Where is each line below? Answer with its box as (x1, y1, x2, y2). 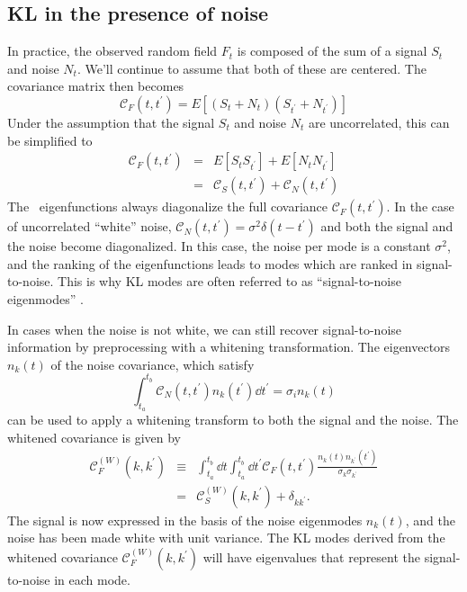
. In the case (386, 197, 454, 216)
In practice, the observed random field (7, 41, 218, 60)
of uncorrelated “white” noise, (7, 217, 172, 236)
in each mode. (54, 570, 130, 589)
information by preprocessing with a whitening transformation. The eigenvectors (7, 337, 451, 356)
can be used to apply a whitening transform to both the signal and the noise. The (7, 410, 459, 429)
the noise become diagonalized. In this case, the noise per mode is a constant (7, 237, 431, 256)
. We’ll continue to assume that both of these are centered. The (76, 58, 427, 77)
